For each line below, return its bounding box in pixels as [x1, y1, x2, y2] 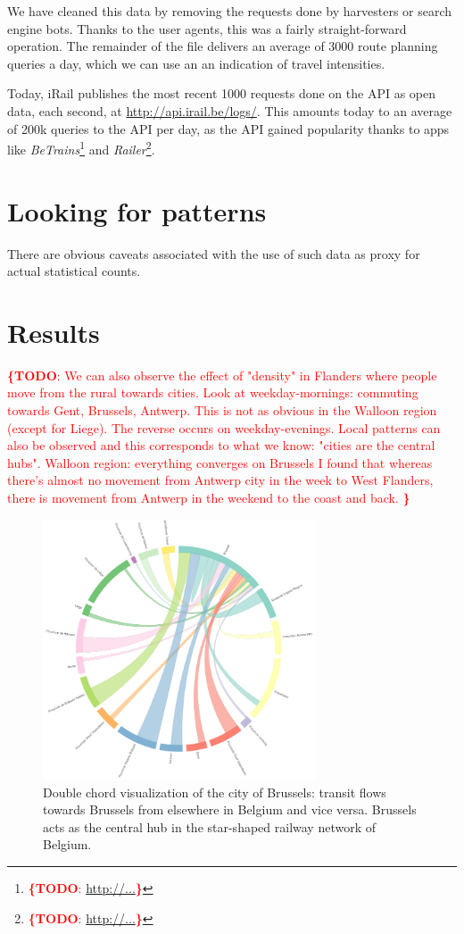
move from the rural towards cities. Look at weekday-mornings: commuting [7, 383, 418, 402]
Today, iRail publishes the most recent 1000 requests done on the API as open [7, 84, 436, 103]
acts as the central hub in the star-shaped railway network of [43, 817, 377, 836]
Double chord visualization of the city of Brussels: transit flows [43, 782, 386, 801]
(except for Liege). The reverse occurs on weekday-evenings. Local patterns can [7, 418, 441, 437]
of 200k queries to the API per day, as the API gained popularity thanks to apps [7, 119, 450, 138]
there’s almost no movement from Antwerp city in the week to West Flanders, [7, 471, 434, 489]
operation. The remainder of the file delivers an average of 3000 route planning [7, 37, 438, 55]
